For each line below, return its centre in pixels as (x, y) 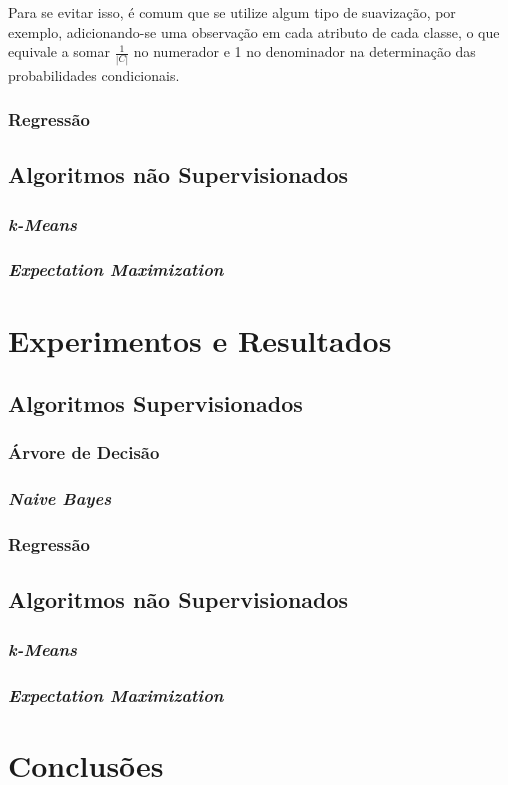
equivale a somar (59, 51)
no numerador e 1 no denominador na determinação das (304, 51)
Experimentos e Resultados (200, 339)
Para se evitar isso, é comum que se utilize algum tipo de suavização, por (232, 12)
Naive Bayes (60, 498)
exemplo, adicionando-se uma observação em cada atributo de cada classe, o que (254, 31)
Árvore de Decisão (84, 452)
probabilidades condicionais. (94, 74)
